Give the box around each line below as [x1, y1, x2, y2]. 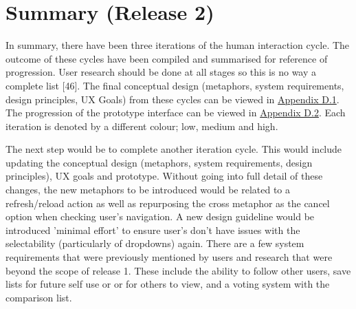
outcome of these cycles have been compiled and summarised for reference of [5, 51, 328, 65]
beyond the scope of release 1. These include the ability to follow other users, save [5, 263, 351, 277]
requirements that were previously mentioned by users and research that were [5, 250, 333, 264]
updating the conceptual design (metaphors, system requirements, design [5, 155, 313, 169]
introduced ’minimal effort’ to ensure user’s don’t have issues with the [5, 222, 300, 237]
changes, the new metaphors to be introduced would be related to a [5, 182, 291, 197]
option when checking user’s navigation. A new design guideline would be [5, 209, 315, 224]
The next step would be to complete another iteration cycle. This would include [5, 142, 342, 156]
